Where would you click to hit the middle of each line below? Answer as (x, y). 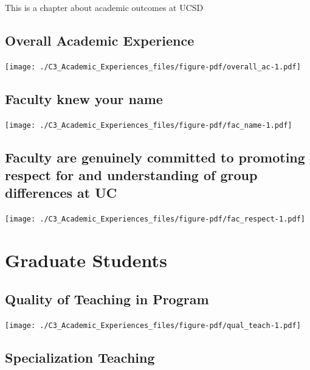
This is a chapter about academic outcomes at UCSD (104, 7)
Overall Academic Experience (100, 40)
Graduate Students (86, 260)
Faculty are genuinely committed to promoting (155, 157)
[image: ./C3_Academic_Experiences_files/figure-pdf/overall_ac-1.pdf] (153, 67)
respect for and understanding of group (131, 175)
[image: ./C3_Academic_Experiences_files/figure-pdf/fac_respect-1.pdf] (155, 219)
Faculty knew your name (84, 98)
